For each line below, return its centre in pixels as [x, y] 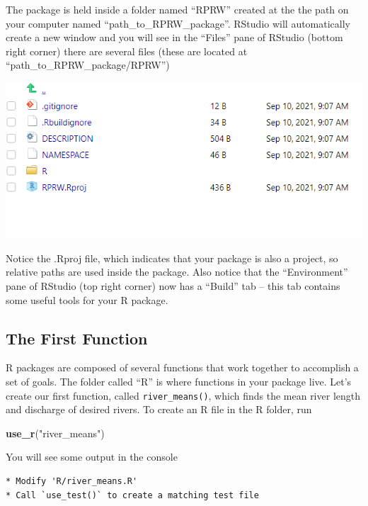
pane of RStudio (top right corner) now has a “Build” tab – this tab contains [173, 286]
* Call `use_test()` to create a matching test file [132, 495]
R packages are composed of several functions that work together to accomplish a [182, 367]
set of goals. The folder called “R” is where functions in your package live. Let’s [179, 382]
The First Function [77, 338]
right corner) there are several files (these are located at [127, 51]
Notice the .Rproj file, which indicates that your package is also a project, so [172, 258]
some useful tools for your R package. [87, 299]
